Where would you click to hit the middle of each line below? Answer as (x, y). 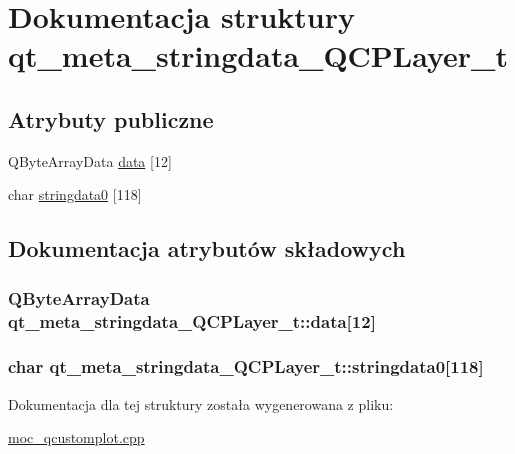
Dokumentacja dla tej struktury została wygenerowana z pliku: (201, 403)
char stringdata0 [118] (75, 194)
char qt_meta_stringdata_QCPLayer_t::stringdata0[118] (246, 366)
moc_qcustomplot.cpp (76, 437)
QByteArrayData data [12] (90, 160)
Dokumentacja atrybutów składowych (207, 248)
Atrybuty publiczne (111, 118)
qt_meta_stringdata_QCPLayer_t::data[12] (192, 320)
